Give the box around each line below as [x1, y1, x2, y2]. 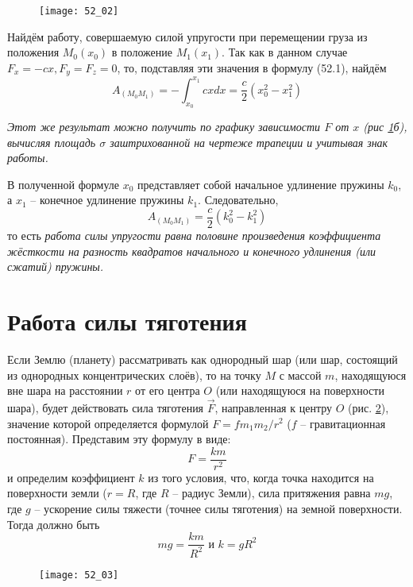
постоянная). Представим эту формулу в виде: [7, 431, 231, 447]
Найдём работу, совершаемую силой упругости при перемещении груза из [7, 28, 368, 44]
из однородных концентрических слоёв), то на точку [7, 366, 261, 383]
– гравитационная [300, 415, 386, 431]
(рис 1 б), [363, 118, 407, 134]
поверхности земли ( [7, 485, 107, 501]
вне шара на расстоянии [7, 382, 123, 399]
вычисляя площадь [7, 133, 96, 150]
